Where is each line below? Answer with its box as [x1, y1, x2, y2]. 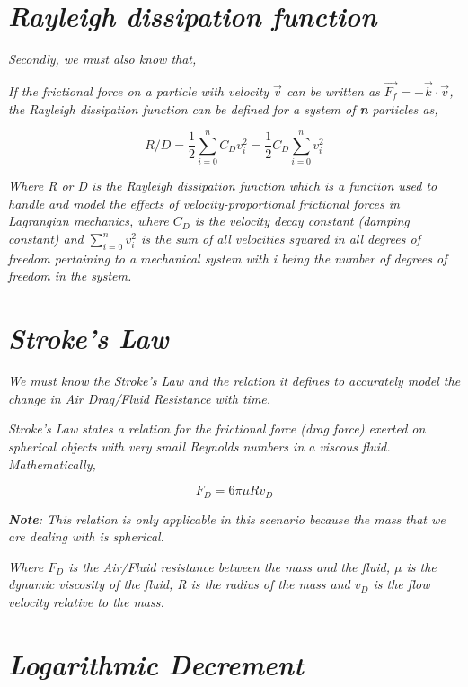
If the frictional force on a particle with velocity [8, 81, 269, 100]
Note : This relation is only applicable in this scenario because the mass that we [8, 509, 446, 528]
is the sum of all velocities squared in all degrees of [140, 229, 420, 248]
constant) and [8, 229, 84, 248]
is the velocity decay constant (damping [194, 211, 410, 230]
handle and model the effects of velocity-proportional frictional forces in [8, 193, 400, 212]
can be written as [286, 81, 380, 100]
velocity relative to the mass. [8, 592, 164, 611]
